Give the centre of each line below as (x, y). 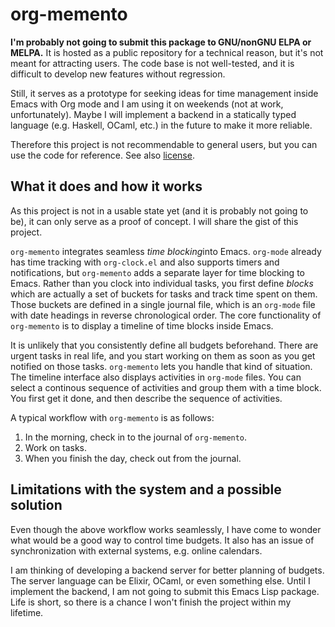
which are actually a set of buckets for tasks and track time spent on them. (164, 294)
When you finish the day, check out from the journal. (133, 458)
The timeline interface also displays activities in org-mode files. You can (156, 377)
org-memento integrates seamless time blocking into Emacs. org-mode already (166, 251)
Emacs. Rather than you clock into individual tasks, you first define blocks (162, 283)
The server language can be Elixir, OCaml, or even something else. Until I (160, 580)
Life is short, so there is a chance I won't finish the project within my (151, 602)
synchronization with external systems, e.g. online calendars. (136, 550)
